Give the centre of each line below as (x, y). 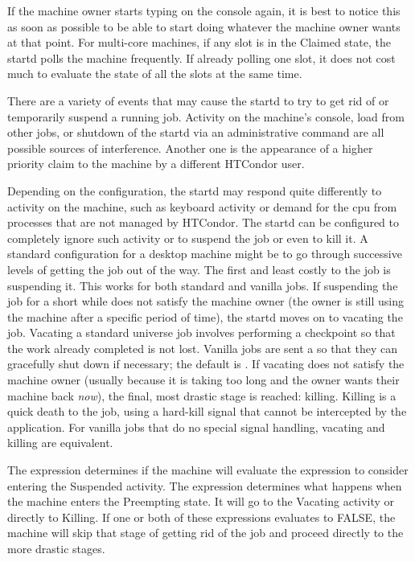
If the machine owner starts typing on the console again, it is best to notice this (204, 10)
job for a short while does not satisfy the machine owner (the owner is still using (206, 301)
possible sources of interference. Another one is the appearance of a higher (190, 148)
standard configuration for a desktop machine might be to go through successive (205, 254)
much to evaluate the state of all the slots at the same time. (155, 74)
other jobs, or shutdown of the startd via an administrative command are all (196, 132)
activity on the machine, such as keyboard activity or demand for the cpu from (202, 206)
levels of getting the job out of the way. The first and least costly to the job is (199, 269)
